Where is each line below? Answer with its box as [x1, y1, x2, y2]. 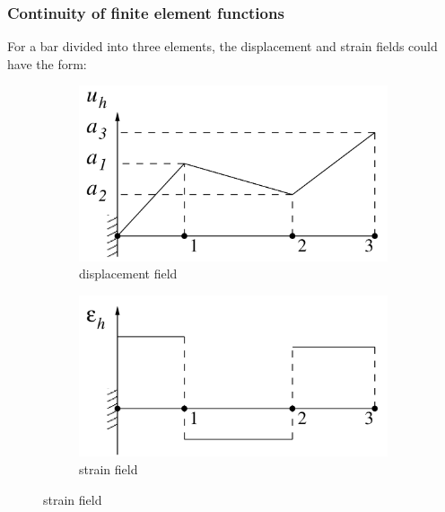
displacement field [79, 264, 178, 283]
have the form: [7, 54, 87, 73]
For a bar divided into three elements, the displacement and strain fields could [7, 37, 438, 56]
